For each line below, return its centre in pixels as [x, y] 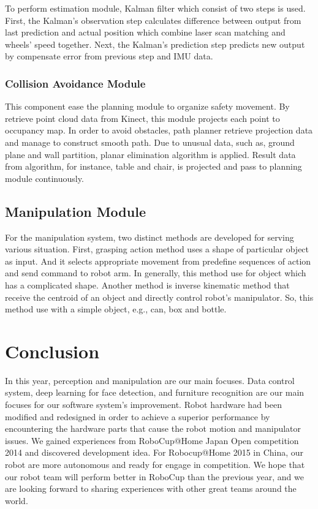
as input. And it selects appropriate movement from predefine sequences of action [158, 261]
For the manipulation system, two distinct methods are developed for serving [150, 237]
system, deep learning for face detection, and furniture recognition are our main [155, 392]
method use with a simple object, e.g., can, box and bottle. [116, 309]
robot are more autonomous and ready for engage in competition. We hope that [155, 464]
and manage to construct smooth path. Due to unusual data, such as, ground [150, 142]
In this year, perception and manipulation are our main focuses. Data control [150, 380]
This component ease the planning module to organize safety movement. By [147, 106]
